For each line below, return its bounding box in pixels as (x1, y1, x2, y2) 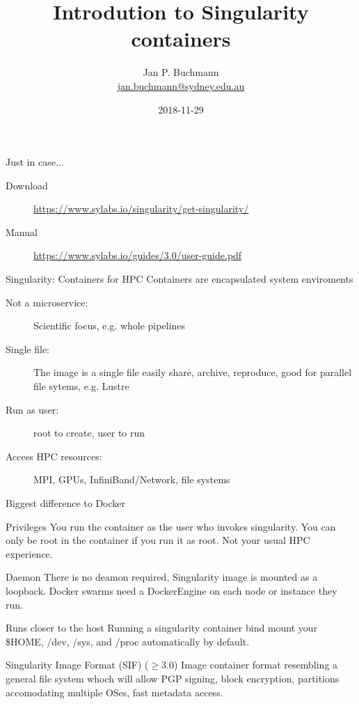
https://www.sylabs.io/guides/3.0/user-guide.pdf (33, 248, 242, 263)
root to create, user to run (33, 425, 145, 440)
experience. (6, 546, 53, 561)
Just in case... (6, 155, 64, 169)
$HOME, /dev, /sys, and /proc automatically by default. (6, 634, 250, 648)
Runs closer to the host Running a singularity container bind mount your (6, 620, 318, 635)
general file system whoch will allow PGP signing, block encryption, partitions (6, 671, 340, 685)
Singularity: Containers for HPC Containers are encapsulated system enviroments (6, 272, 353, 286)
